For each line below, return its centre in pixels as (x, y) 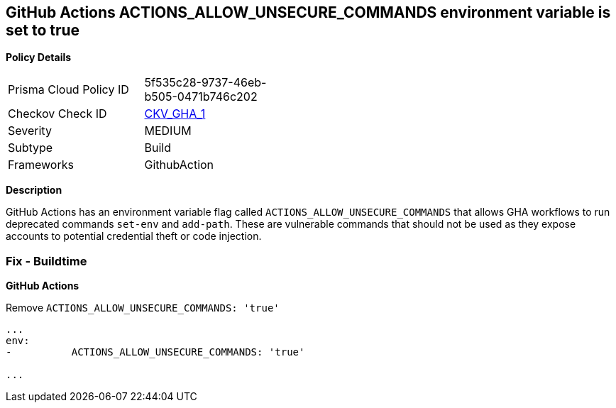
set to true (43, 30)
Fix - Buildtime (46, 261)
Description (34, 190)
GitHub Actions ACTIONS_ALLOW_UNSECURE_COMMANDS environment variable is (308, 12)
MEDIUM (168, 131)
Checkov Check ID (57, 114)
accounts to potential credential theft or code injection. (134, 236)
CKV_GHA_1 (175, 114)
